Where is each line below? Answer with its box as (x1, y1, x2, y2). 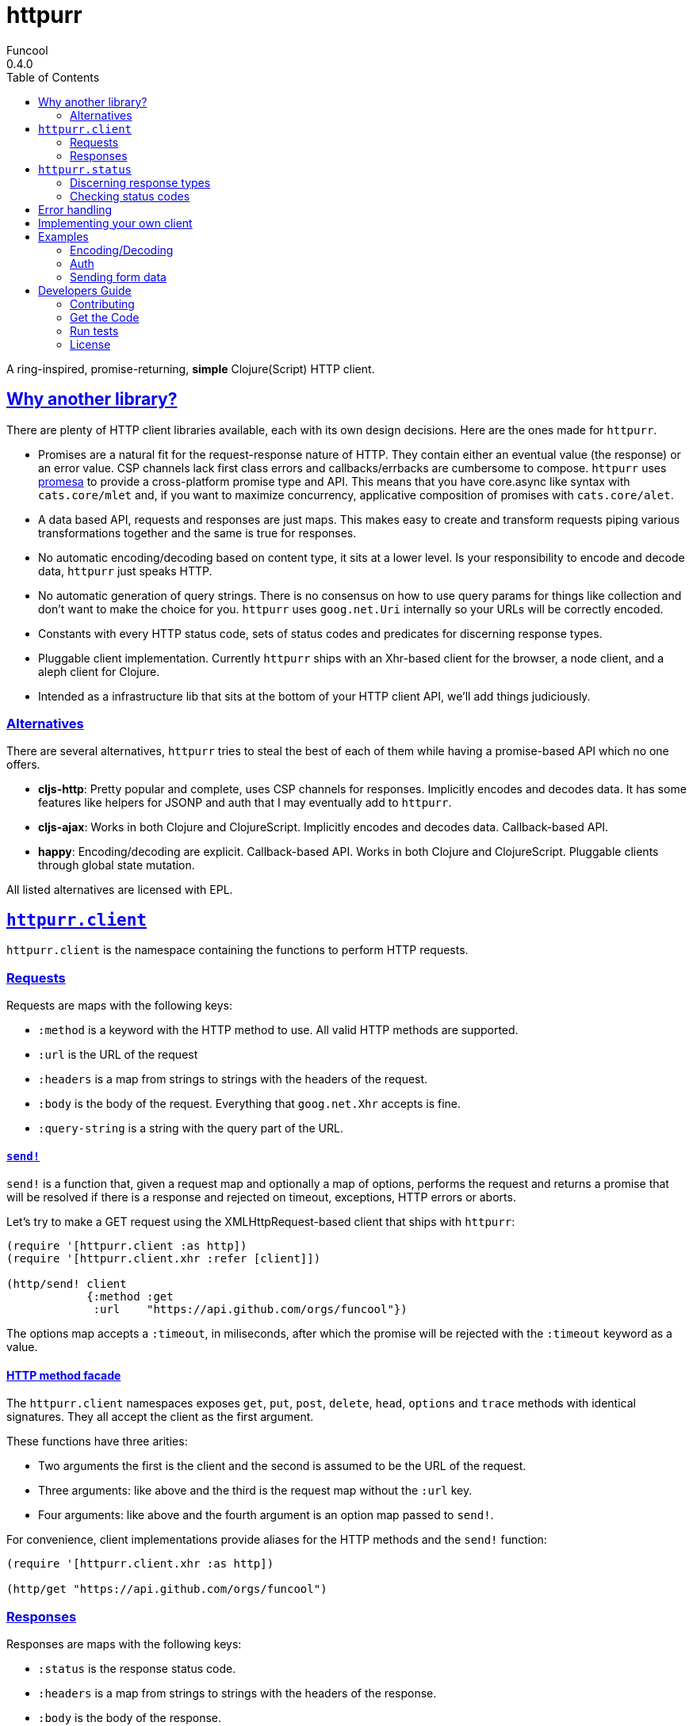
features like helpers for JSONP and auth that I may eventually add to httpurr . (38, 796, 452, 810)
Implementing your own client (38, 216, 193, 230)
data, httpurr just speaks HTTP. (38, 563, 212, 578)
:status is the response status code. (38, 1662, 236, 1676)
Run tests (70, 323, 119, 338)
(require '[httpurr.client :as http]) (6, 1239, 247, 1253)
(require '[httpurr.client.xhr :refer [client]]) (6, 1252, 321, 1266)
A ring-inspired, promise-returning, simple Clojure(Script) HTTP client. (6, 361, 375, 376)
